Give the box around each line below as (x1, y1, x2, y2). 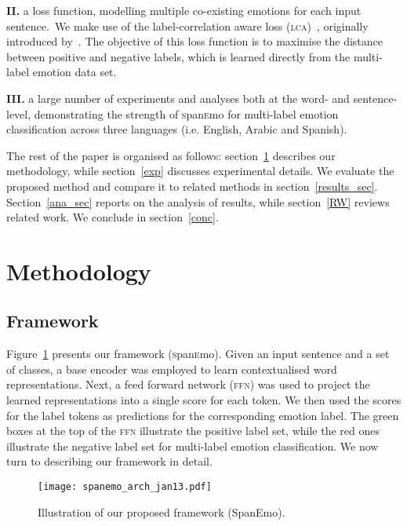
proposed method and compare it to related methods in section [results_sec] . (6, 177, 378, 194)
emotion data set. (32, 64, 117, 80)
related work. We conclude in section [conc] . (6, 209, 219, 225)
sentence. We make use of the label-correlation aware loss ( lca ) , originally (6, 17, 369, 34)
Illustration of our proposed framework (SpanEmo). (38, 503, 285, 520)
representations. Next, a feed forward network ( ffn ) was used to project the (6, 376, 370, 393)
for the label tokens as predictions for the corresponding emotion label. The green (6, 407, 399, 423)
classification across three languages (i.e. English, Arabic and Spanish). (6, 121, 347, 137)
